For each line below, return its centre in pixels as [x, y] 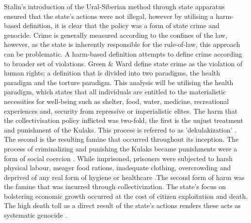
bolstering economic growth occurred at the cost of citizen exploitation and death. [126, 196]
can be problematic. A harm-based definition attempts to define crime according [123, 53]
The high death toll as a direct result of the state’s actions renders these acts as [122, 205]
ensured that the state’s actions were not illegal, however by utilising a [109, 16]
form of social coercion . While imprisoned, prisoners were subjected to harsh [118, 158]
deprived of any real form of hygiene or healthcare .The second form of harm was [124, 177]
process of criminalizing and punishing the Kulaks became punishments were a [121, 148]
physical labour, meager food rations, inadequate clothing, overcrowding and [118, 168]
